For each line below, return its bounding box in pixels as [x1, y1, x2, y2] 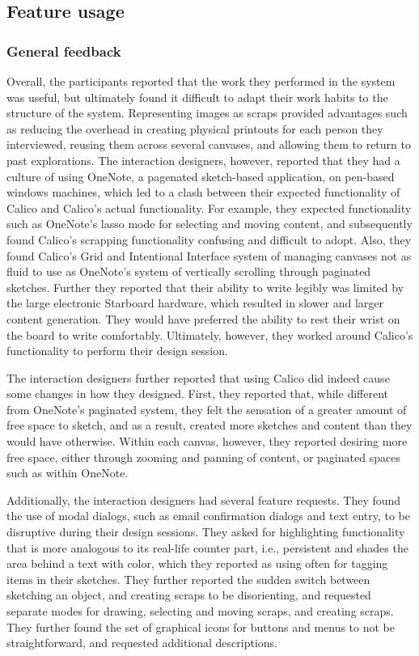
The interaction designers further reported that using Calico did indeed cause [6, 369, 390, 386]
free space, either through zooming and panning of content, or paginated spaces [6, 448, 400, 465]
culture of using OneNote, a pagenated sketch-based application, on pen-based [6, 167, 395, 184]
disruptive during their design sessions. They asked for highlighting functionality [6, 523, 405, 540]
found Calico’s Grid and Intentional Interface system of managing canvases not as [6, 247, 412, 264]
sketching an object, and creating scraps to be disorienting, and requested [6, 586, 371, 603]
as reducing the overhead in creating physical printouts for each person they [6, 120, 383, 137]
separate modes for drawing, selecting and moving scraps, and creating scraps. [6, 603, 394, 619]
